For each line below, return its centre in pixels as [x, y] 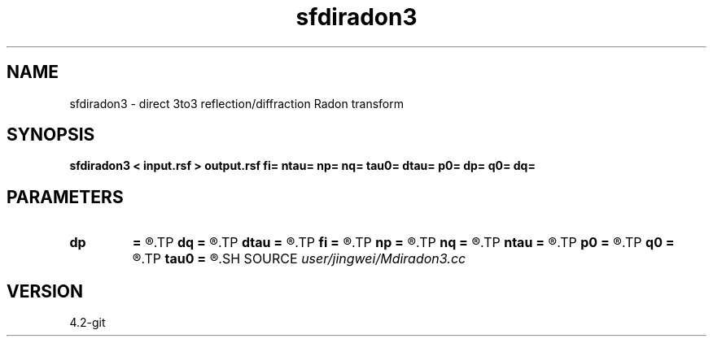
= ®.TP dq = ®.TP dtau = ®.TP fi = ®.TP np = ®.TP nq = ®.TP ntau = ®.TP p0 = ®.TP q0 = [403, 243]
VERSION [45, 291]
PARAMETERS [65, 197]
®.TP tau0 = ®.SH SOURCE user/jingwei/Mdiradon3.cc [299, 259]
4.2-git [87, 323]
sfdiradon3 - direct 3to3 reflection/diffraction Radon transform [236, 103]
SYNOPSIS [51, 135]
